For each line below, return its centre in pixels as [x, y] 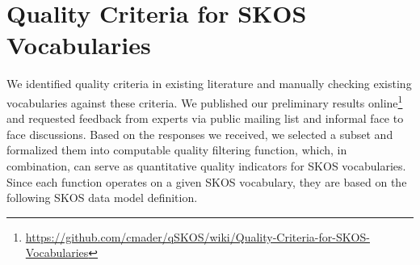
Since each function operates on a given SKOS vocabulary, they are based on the [207, 181]
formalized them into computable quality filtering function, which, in [177, 150]
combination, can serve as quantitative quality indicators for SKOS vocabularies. [206, 165]
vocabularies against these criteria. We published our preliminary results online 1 [205, 101]
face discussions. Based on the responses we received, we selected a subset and [200, 134]
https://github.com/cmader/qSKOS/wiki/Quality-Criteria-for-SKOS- [197, 236]
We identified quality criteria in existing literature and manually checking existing [209, 84]
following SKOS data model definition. [102, 198]
